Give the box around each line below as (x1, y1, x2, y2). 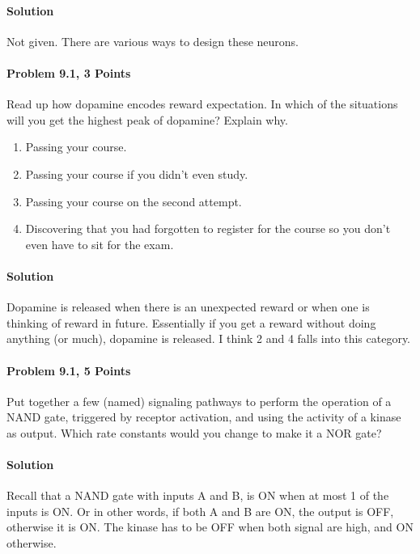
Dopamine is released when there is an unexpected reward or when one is (6, 298, 370, 315)
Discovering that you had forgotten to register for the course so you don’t (25, 220, 391, 237)
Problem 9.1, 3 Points (6, 64, 131, 81)
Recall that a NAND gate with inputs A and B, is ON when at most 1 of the (6, 487, 389, 504)
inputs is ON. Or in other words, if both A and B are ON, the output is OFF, (6, 502, 394, 519)
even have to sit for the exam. (25, 235, 174, 252)
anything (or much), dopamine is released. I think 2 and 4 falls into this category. (6, 330, 410, 347)
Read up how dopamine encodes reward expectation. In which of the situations (6, 95, 398, 112)
